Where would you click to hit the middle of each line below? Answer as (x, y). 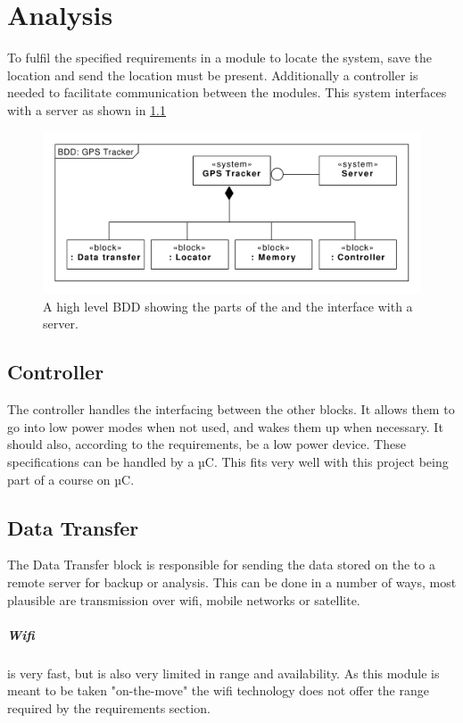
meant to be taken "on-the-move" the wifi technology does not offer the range (218, 690)
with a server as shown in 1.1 (87, 109)
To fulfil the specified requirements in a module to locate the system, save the (220, 58)
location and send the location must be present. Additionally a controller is (213, 75)
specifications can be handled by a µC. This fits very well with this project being (228, 462)
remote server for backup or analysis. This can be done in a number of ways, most (232, 582)
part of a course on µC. (71, 479)
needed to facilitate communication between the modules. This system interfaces (227, 92)
